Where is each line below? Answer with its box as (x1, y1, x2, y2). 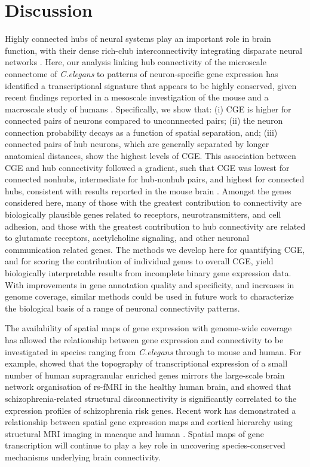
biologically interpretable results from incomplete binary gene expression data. (5, 267, 291, 279)
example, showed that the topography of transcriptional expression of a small (5, 357, 288, 370)
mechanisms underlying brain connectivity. (5, 450, 161, 463)
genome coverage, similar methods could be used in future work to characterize (5, 290, 294, 303)
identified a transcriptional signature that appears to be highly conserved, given (5, 79, 297, 91)
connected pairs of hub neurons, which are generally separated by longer (5, 138, 269, 150)
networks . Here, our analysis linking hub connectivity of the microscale (5, 56, 266, 68)
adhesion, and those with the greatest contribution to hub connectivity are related (5, 219, 306, 232)
